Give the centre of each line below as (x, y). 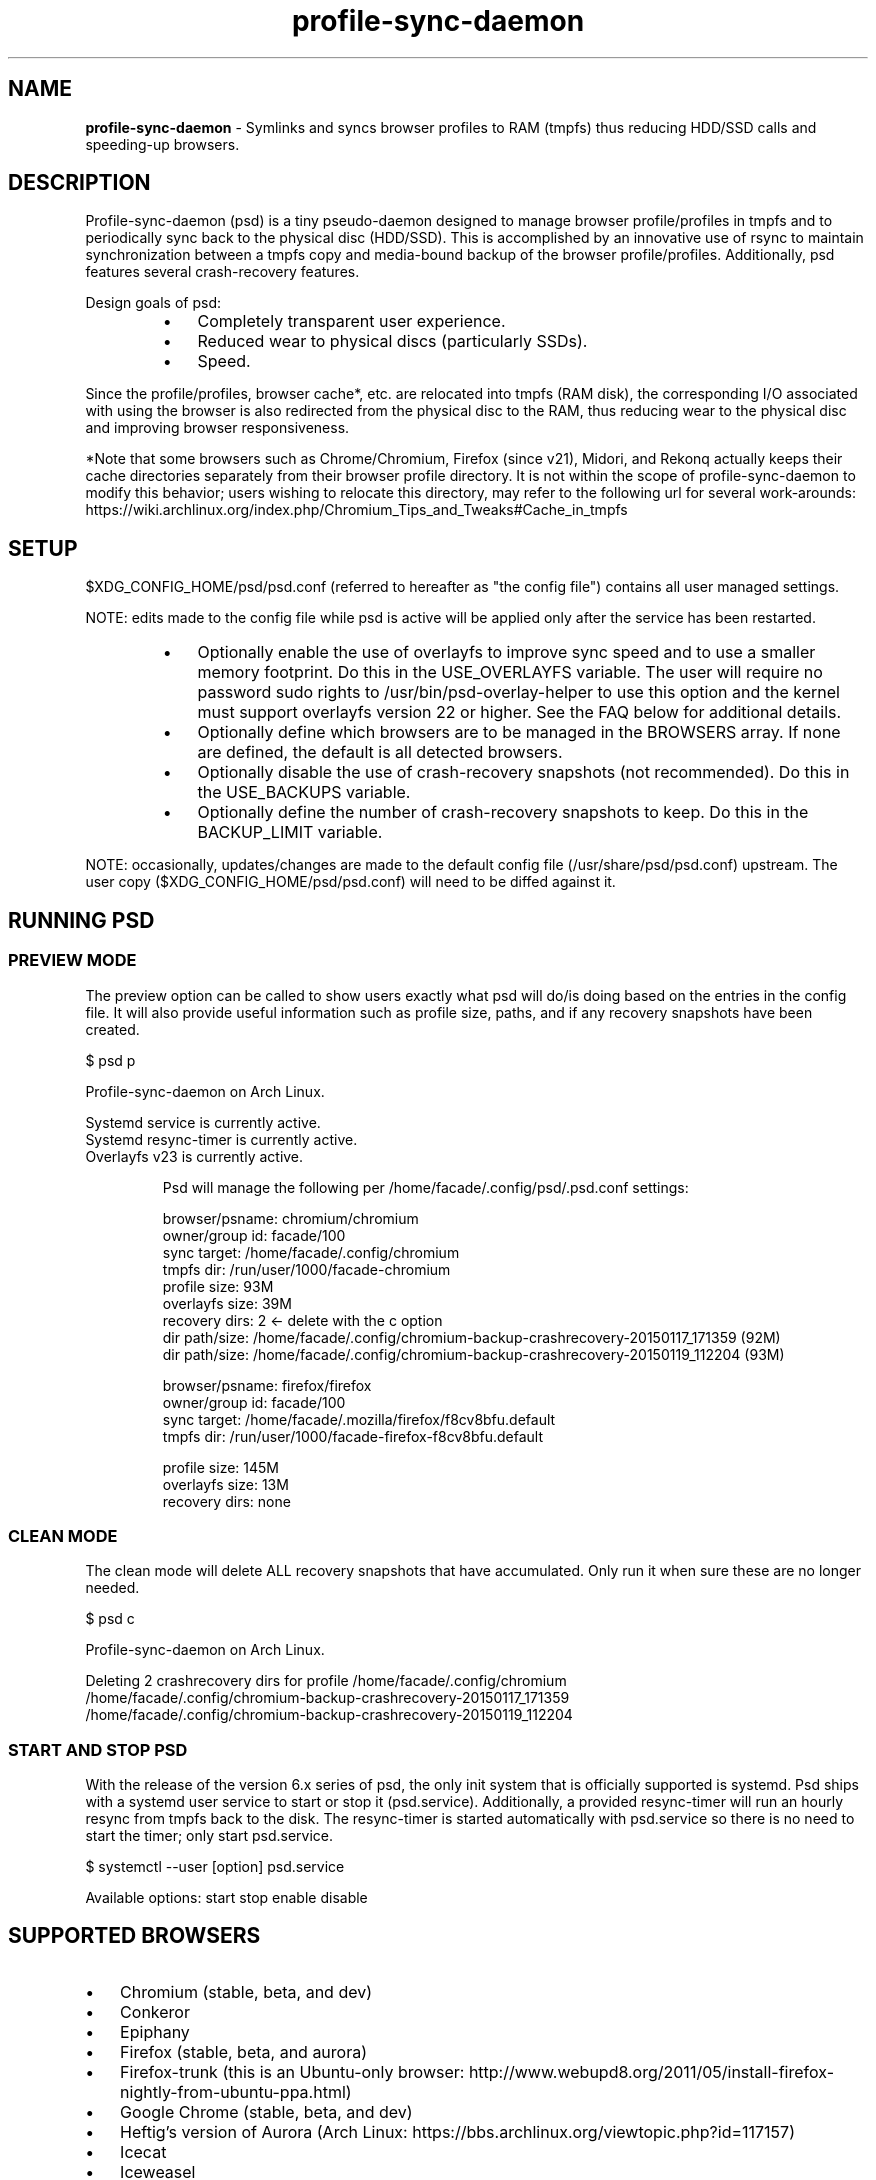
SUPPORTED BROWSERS (134, 1936)
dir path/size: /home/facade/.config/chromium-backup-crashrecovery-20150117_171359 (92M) (471, 1337)
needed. (112, 1588)
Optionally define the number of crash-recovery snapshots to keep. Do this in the (503, 812)
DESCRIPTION (79, 183)
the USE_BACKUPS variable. (304, 792)
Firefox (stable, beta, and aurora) (244, 2051)
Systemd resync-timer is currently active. (221, 1139)
